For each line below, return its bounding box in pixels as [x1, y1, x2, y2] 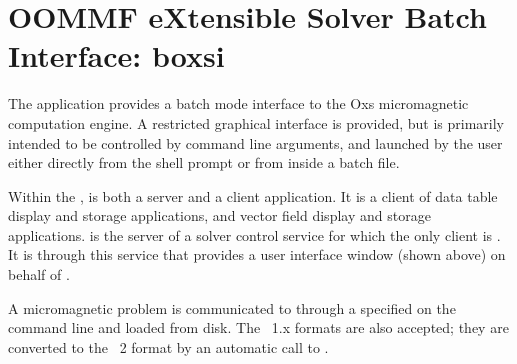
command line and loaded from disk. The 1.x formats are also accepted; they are [8, 317, 509, 338]
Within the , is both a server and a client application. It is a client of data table [8, 185, 498, 206]
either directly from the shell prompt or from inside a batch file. [8, 152, 400, 173]
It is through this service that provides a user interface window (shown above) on [8, 244, 506, 265]
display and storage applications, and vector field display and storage [8, 205, 431, 226]
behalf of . [8, 264, 70, 285]
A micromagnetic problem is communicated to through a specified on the [8, 297, 456, 318]
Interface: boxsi [8, 35, 225, 76]
